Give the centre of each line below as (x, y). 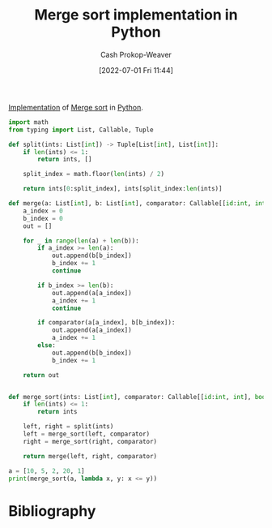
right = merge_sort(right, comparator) (90, 441)
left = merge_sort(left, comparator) (87, 434)
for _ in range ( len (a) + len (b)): (81, 241)
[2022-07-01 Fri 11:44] (136, 70)
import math (28, 122)
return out (41, 375)
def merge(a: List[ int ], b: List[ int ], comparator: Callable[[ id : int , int (137, 204)
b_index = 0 (43, 218)
